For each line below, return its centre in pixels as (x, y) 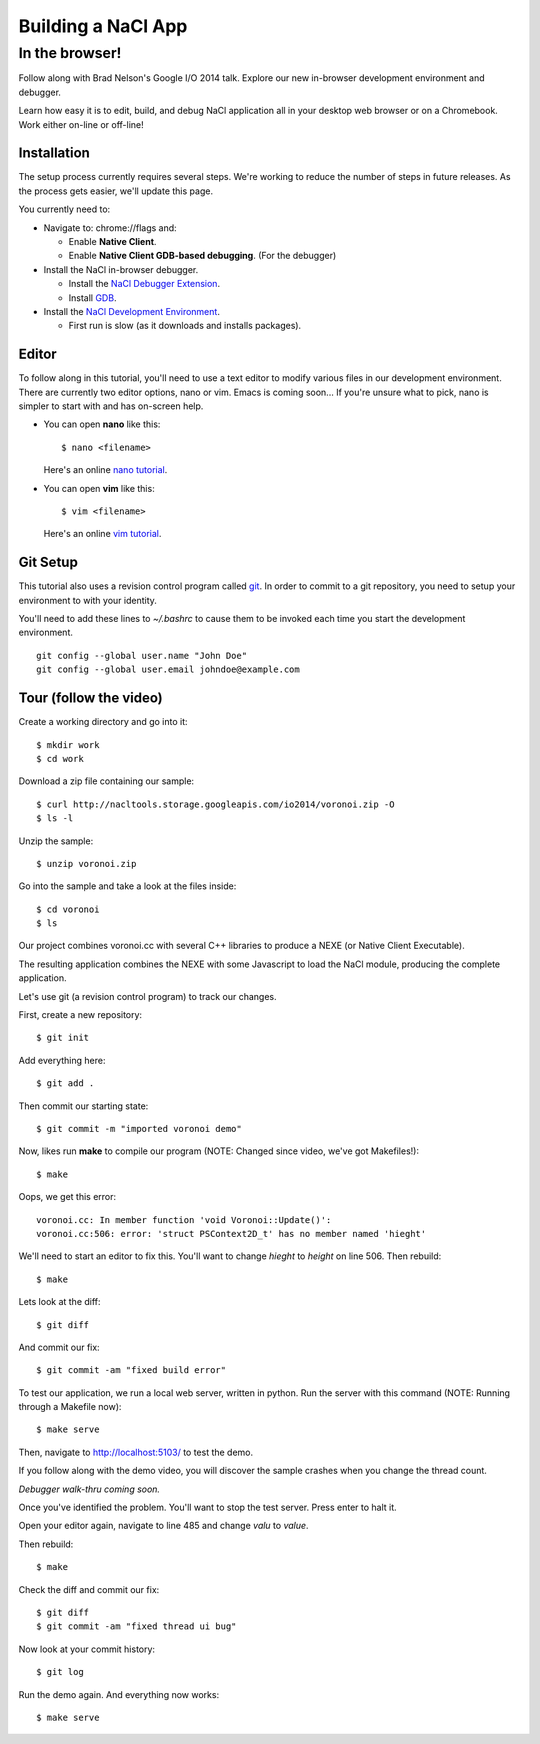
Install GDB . (92, 297)
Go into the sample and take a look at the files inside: (127, 886)
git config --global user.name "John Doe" (142, 655)
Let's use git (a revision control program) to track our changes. (147, 996)
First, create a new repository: (80, 1015)
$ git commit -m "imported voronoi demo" (139, 1128)
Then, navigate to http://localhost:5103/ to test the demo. (136, 1452)
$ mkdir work (68, 744)
